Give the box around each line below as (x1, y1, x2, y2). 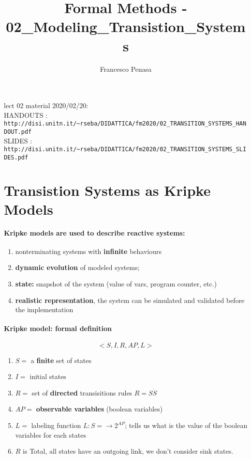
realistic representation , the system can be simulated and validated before (15, 295, 245, 305)
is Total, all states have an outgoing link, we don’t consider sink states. (23, 446, 234, 456)
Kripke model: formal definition (4, 323, 112, 333)
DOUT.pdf (4, 128, 32, 135)
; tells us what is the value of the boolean (125, 420, 248, 430)
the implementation (15, 304, 74, 315)
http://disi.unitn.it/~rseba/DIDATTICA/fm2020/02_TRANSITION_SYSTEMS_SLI (4, 146, 247, 153)
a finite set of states (30, 355, 91, 365)
